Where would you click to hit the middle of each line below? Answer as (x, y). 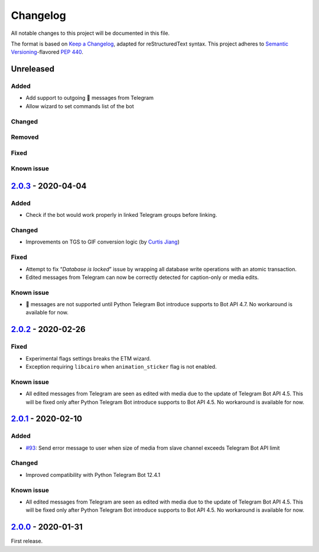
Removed (25, 137)
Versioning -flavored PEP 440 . (47, 52)
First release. (27, 541)
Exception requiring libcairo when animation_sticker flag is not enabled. (121, 367)
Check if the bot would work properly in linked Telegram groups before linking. (121, 215)
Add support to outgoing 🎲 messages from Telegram (89, 98)
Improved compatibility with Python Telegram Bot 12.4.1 (93, 475)
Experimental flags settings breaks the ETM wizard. (88, 358)
